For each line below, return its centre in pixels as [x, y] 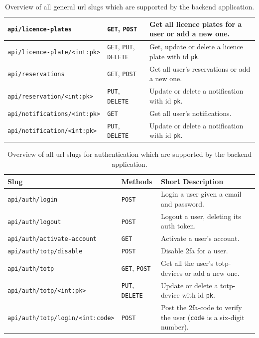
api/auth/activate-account [52, 239]
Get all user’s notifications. [190, 113]
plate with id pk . [175, 56]
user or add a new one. [190, 34]
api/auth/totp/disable [45, 252]
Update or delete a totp [197, 285]
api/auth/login [33, 200]
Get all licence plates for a [195, 24]
